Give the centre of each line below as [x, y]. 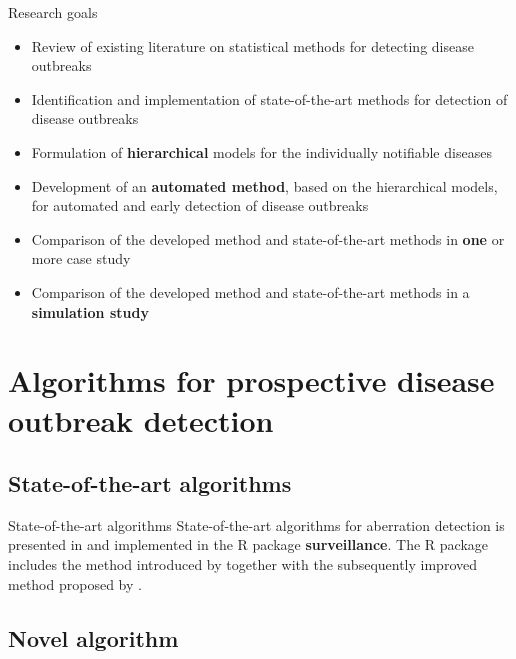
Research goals [53, 12]
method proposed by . [75, 583]
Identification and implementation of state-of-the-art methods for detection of [269, 98]
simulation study [90, 311]
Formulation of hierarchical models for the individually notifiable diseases [261, 151]
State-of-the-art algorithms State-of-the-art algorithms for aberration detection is [256, 524]
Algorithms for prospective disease [251, 380]
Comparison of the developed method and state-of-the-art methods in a [250, 291]
